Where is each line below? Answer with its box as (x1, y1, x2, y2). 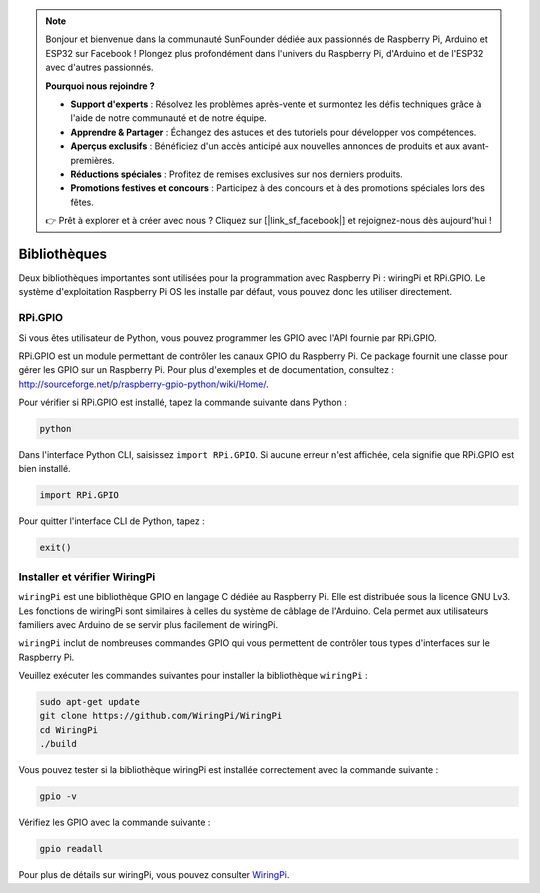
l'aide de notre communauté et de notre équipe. (70, 112, 267, 124)
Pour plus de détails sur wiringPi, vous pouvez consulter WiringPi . (18, 869, 290, 881)
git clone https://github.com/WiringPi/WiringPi (39, 710, 283, 722)
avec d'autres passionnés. (45, 61, 154, 74)
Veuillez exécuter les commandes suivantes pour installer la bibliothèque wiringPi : (18, 670, 368, 682)
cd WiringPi (39, 724, 99, 735)
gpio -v (39, 791, 77, 802)
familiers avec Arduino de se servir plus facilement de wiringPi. (18, 618, 279, 630)
